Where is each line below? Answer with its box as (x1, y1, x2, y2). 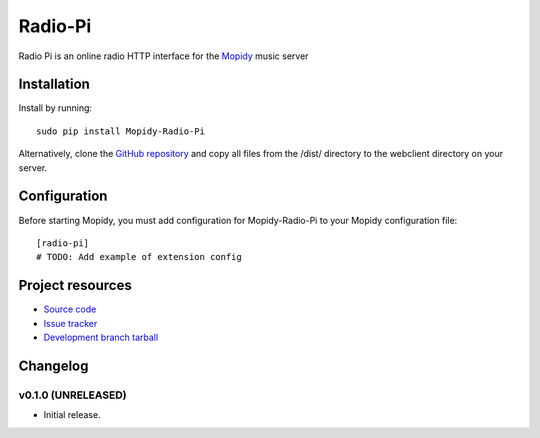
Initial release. (43, 409, 101, 421)
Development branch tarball (43, 331, 159, 343)
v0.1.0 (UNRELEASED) (18, 388, 127, 402)
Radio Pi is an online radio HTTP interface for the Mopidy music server (18, 50, 309, 62)
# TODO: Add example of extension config (36, 251, 242, 263)
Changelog (18, 357, 89, 374)
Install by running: (18, 102, 93, 114)
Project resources (18, 277, 132, 294)
